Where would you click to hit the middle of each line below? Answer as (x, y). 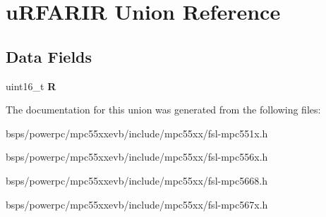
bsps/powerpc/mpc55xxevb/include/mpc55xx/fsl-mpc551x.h (137, 133)
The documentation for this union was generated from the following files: (163, 110)
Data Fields (49, 56)
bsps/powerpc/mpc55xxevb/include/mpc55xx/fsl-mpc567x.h (137, 204)
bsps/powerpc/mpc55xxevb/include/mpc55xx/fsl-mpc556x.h (137, 157)
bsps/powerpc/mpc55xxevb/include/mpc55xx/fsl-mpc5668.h (137, 180)
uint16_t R (31, 86)
